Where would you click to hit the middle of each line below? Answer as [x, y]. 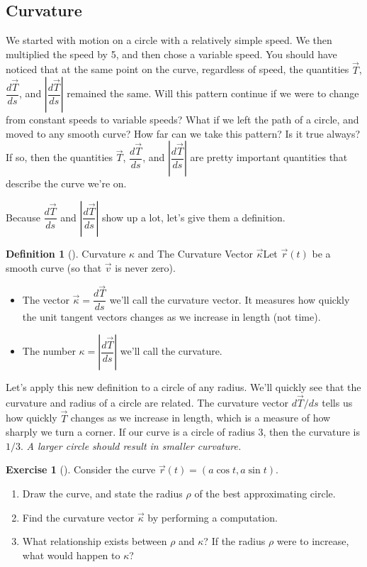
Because [23, 217]
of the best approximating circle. [265, 494]
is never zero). [145, 267]
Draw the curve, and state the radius [102, 494]
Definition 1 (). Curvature [66, 253]
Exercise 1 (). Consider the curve [81, 469]
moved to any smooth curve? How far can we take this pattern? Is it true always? [183, 133]
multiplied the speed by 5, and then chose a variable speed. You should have [171, 54]
